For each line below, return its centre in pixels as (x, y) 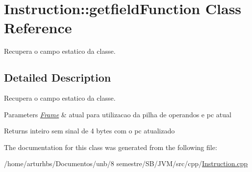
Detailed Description (58, 77)
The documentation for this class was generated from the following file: (111, 147)
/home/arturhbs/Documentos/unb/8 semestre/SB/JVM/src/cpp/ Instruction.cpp (126, 163)
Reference (38, 28)
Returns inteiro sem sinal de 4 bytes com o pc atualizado (89, 131)
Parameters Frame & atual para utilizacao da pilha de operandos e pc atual (118, 114)
